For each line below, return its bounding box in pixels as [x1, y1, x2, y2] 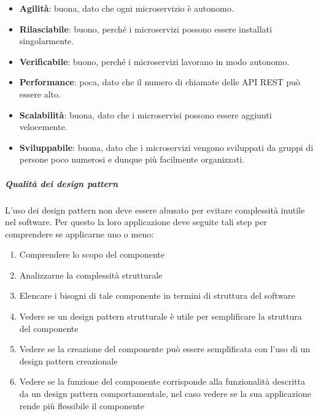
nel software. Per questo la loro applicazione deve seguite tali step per [5, 215, 267, 228]
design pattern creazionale [19, 354, 118, 367]
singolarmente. [19, 34, 74, 47]
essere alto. [19, 87, 61, 100]
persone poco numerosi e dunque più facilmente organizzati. [19, 153, 245, 166]
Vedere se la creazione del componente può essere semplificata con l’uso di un [19, 342, 311, 355]
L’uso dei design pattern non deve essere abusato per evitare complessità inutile [5, 203, 305, 216]
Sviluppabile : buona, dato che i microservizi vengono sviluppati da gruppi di [19, 141, 314, 153]
